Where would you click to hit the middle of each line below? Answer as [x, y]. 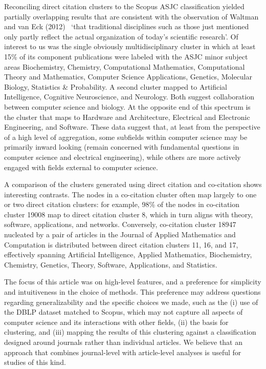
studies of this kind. [35, 362]
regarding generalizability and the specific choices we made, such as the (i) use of [131, 302]
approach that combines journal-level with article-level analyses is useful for [123, 352]
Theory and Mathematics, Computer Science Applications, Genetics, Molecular [128, 77]
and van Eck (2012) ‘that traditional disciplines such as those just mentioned [127, 26]
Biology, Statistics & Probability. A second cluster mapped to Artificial [116, 86]
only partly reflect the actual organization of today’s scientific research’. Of [121, 36]
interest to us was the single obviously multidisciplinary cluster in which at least [130, 46]
